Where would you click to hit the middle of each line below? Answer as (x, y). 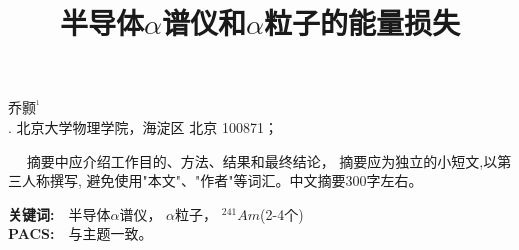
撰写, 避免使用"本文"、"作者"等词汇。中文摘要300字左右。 (236, 180)
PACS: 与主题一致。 (80, 233)
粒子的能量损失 (361, 22)
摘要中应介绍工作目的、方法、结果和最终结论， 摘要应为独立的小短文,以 (262, 160)
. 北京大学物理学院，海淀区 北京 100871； (143, 126)
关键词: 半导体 (59, 213)
